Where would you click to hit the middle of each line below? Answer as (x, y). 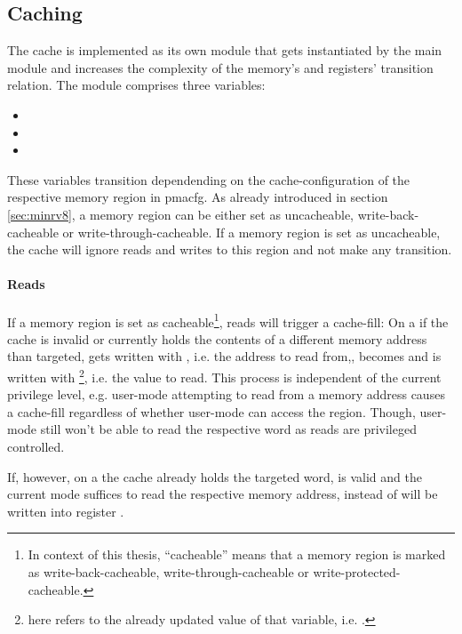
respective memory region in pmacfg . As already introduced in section (198, 197)
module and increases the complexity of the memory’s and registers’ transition (220, 67)
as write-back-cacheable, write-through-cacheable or (168, 571)
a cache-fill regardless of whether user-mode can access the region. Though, (211, 411)
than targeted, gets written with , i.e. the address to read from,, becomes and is (224, 356)
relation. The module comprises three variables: (136, 85)
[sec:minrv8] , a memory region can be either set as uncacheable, (181, 214)
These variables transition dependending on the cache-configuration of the (209, 179)
